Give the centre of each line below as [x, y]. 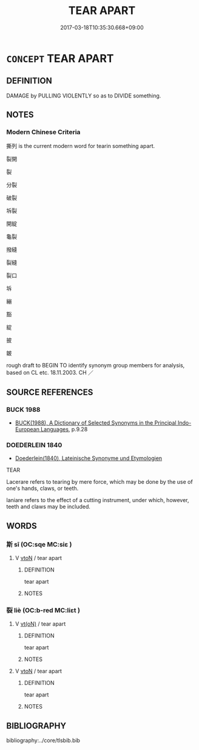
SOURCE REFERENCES [50, 392]
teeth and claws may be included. [49, 507]
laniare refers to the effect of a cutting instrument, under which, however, [98, 500]
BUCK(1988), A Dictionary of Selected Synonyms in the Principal [96, 423]
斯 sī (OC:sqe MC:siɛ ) [39, 544]
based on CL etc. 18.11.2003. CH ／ [50, 373]
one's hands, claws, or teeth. [42, 489]
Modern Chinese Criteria [43, 132]
